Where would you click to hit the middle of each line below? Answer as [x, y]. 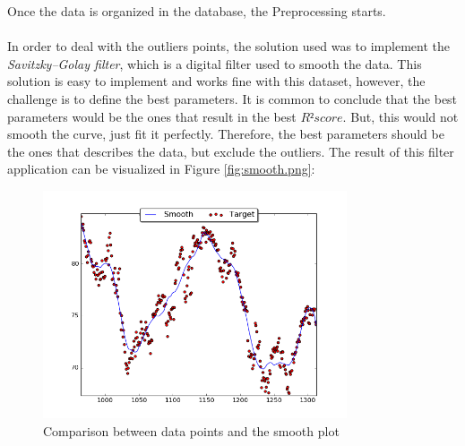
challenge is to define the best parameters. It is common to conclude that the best [232, 98]
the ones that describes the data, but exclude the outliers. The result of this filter [231, 151]
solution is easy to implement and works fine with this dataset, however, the [216, 81]
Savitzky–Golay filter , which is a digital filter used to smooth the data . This [215, 63]
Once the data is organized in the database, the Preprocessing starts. [197, 11]
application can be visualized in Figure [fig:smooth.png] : [161, 169]
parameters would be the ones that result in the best [152, 116]
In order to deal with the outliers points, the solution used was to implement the [228, 46]
